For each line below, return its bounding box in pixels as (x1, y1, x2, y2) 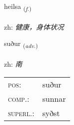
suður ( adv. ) (4, 38, 38, 50)
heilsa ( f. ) (4, 1, 32, 12)
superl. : (8, 107, 35, 119)
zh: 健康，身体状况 (4, 21, 64, 32)
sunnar (42, 92, 66, 104)
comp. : (8, 92, 29, 104)
